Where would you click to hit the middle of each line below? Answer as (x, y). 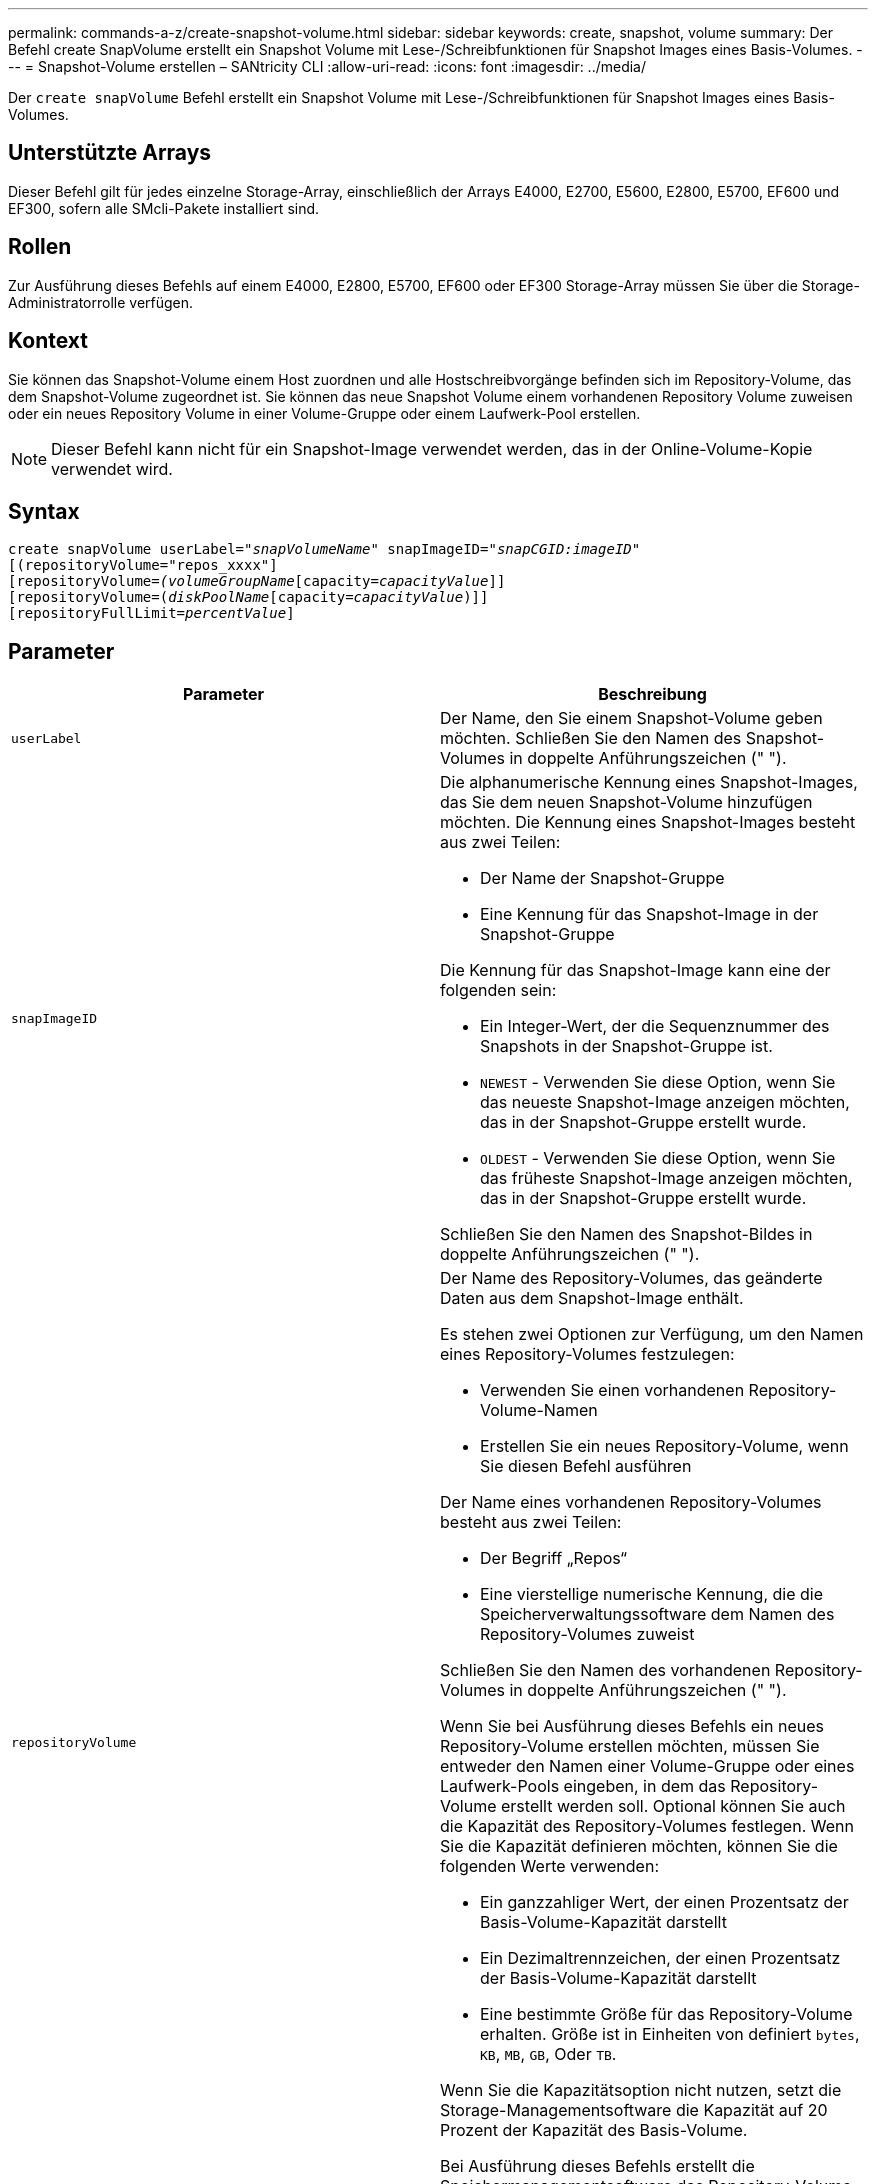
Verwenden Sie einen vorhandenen (612, 1390)
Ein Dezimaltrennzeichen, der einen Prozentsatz (660, 1958)
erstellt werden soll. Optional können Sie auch (673, 1806)
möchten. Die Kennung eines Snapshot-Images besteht (648, 822)
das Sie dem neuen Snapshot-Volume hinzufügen (626, 802)
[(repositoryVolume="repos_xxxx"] (143, 565)
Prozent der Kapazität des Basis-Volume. (594, 2130)
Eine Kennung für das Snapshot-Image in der (649, 914)
